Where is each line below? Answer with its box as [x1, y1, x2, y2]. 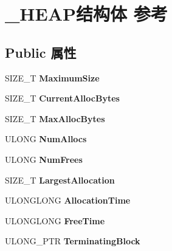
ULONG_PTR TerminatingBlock [5, 235, 140, 247]
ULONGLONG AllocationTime [5, 194, 131, 207]
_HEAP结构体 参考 [5, 1, 168, 26]
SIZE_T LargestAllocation [5, 173, 115, 186]
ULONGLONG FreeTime [5, 214, 105, 227]
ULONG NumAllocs [5, 132, 87, 145]
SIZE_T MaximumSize [5, 71, 100, 84]
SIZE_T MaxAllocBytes [5, 112, 105, 125]
